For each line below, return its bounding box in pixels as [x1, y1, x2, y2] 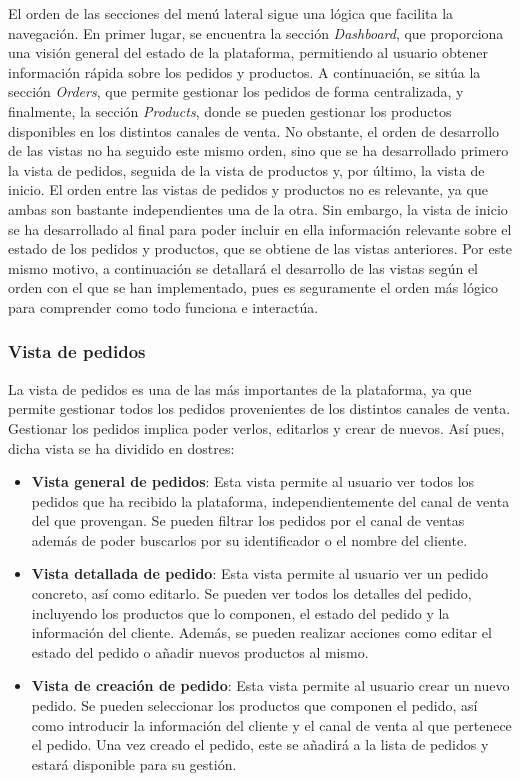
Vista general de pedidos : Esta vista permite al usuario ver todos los [31, 471, 475, 492]
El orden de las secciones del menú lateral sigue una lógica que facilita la [8, 3, 454, 23]
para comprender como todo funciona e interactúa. [8, 296, 319, 317]
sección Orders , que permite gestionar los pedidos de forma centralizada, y [8, 81, 464, 102]
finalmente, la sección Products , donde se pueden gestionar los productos [8, 100, 452, 121]
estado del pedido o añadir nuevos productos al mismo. [31, 641, 369, 662]
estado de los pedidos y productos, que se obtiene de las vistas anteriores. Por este [8, 238, 512, 259]
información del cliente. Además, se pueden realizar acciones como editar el [31, 622, 492, 643]
